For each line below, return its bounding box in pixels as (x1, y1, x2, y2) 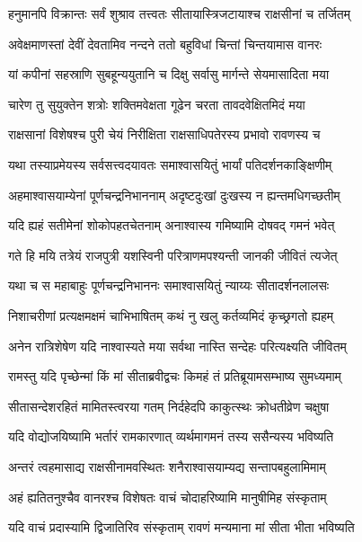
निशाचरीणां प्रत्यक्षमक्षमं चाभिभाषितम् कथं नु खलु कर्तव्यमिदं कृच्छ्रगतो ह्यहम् (8, 306, 334, 324)
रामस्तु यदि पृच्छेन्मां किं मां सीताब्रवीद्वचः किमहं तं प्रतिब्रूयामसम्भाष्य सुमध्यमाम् (8, 367, 341, 386)
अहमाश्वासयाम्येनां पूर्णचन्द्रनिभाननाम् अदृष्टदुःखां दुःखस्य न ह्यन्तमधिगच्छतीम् (8, 185, 340, 204)
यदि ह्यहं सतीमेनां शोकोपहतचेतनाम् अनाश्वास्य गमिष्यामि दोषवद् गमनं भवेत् (8, 216, 335, 235)
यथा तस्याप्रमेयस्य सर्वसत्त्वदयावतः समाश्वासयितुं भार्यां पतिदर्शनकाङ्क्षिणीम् (8, 155, 332, 173)
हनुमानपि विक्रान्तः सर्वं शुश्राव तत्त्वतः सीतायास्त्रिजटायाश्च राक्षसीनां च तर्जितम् (8, 4, 350, 22)
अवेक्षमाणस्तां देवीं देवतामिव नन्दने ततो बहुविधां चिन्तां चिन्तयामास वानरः (8, 34, 322, 53)
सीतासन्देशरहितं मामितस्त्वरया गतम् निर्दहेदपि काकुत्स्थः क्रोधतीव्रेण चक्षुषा (8, 396, 330, 415)
